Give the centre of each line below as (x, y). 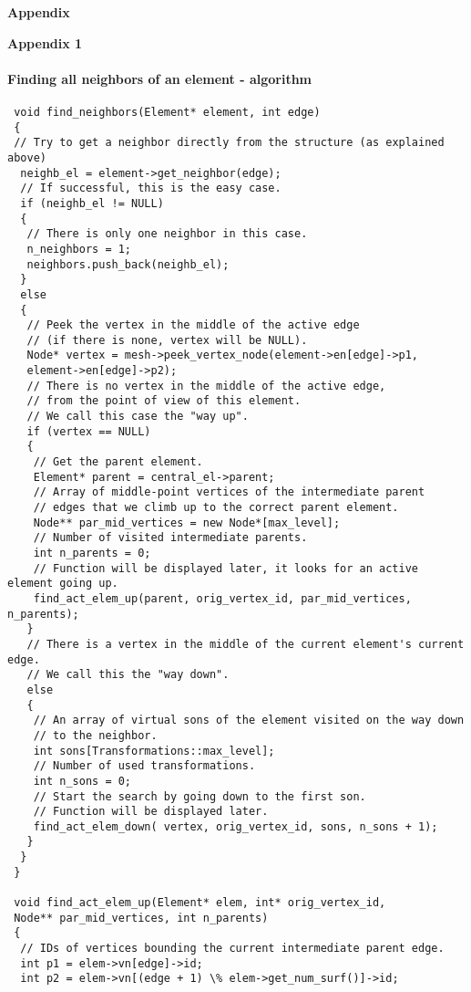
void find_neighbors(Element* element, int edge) (167, 112)
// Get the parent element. (118, 462)
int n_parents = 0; (92, 553)
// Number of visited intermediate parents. (170, 538)
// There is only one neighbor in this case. (167, 234)
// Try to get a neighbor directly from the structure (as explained (229, 143)
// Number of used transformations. (144, 766)
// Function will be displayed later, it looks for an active (226, 568)
